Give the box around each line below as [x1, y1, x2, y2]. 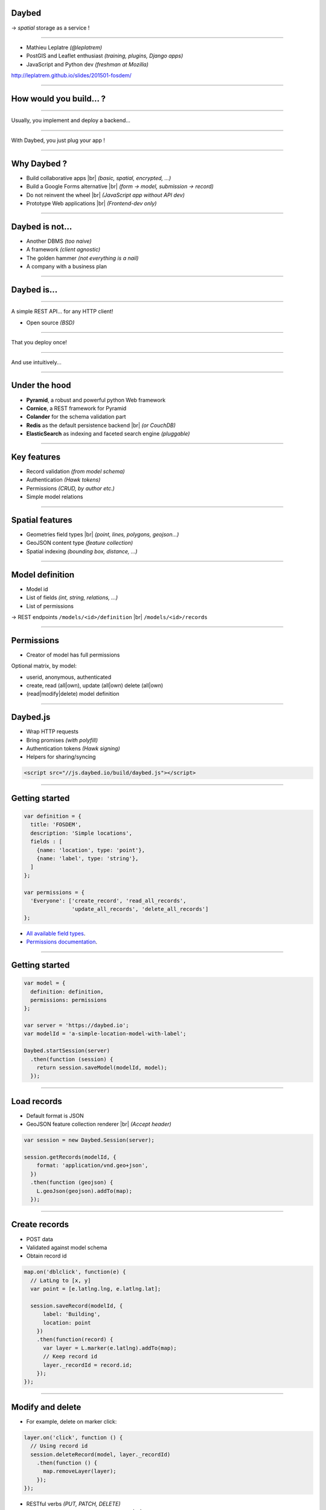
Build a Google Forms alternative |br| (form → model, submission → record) [26, 183, 214, 190]
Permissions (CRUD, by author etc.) [26, 484, 115, 492]
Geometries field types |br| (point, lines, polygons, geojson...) [26, 531, 179, 538]
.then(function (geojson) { [30, 1179, 113, 1186]
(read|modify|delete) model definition [26, 690, 120, 698]
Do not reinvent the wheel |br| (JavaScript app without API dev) [26, 191, 185, 199]
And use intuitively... [11, 358, 62, 365]
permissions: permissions [30, 997, 107, 1003]
